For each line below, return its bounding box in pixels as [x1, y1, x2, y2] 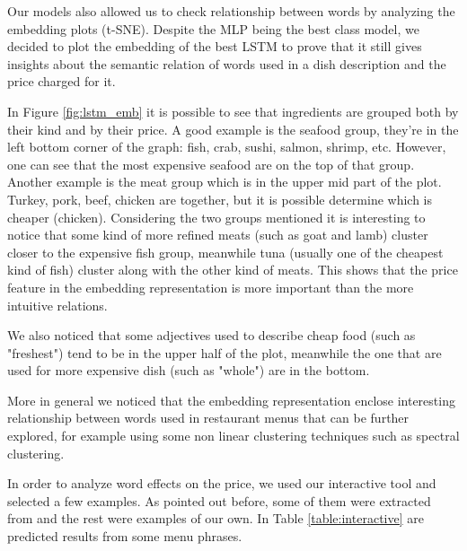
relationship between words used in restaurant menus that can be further [7, 408, 410, 427]
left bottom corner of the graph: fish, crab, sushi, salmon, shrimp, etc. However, [7, 137, 446, 156]
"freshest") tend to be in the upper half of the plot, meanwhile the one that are [7, 343, 442, 362]
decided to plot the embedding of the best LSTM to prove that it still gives [7, 37, 422, 56]
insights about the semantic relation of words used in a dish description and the [7, 54, 446, 73]
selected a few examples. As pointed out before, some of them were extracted [7, 491, 431, 510]
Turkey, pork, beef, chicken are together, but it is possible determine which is [7, 189, 433, 208]
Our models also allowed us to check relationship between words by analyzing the [7, 2, 455, 20]
